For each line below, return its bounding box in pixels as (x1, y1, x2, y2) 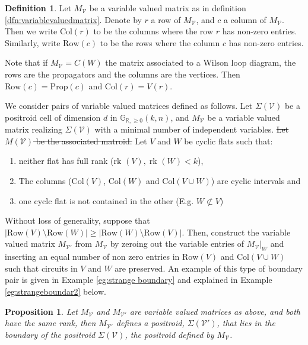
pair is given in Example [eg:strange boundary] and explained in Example (5, 273, 272, 286)
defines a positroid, (116, 317, 185, 329)
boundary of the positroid (5, 328, 96, 340)
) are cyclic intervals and (211, 174, 301, 186)
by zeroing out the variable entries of (110, 237, 245, 250)
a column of (223, 13, 266, 25)
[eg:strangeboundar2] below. (5, 285, 106, 297)
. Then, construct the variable (182, 225, 291, 238)
